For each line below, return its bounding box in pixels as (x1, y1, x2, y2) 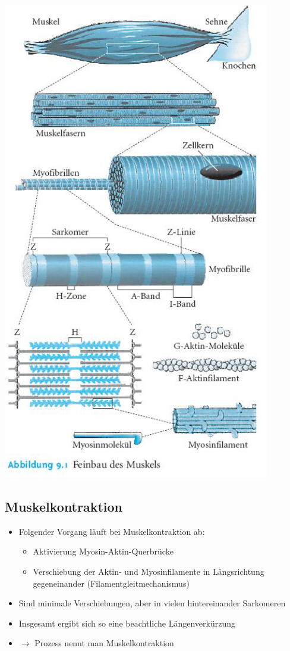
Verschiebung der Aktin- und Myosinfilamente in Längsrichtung (33, 565, 264, 577)
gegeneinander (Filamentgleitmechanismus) (33, 577, 190, 589)
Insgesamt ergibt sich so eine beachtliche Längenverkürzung (18, 616, 235, 629)
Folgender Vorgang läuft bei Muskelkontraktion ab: (18, 525, 205, 537)
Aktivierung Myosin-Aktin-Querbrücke (33, 545, 174, 557)
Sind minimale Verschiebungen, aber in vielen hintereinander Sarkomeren (18, 597, 286, 609)
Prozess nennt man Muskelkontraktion (34, 637, 174, 649)
